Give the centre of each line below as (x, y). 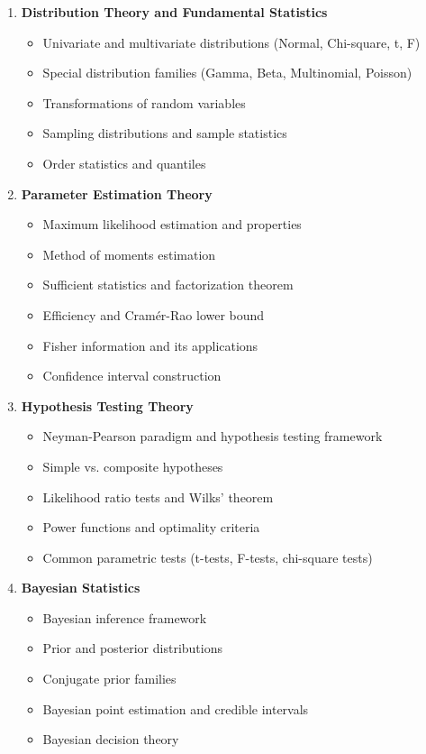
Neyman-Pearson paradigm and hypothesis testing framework (213, 436)
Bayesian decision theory (111, 739)
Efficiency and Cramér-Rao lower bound (154, 314)
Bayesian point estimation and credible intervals (176, 708)
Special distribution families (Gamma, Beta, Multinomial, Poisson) (227, 73)
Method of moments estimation (129, 254)
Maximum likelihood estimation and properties (172, 224)
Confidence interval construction (132, 376)
